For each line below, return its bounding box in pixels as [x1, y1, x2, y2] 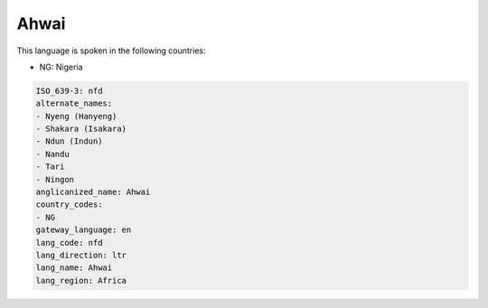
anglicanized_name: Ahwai [35, 187, 151, 198]
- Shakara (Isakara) [35, 124, 127, 135]
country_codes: [35, 200, 103, 210]
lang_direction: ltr [35, 250, 127, 260]
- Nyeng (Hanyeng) [35, 111, 117, 121]
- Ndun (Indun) [35, 136, 103, 146]
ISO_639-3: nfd [35, 86, 103, 96]
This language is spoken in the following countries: [16, 45, 206, 56]
